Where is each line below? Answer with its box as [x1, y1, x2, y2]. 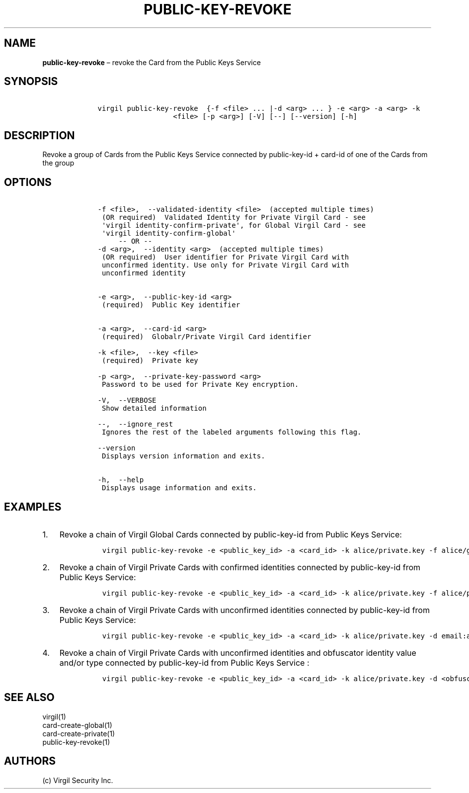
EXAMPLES [4, 500, 62, 513]
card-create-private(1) [42, 729, 115, 738]
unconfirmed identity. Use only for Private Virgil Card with [101, 261, 349, 269]
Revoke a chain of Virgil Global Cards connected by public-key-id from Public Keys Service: [59, 529, 402, 539]
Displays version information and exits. [101, 452, 265, 460]
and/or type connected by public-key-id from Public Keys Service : [59, 657, 310, 668]
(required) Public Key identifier [101, 301, 240, 309]
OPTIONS [4, 176, 52, 188]
